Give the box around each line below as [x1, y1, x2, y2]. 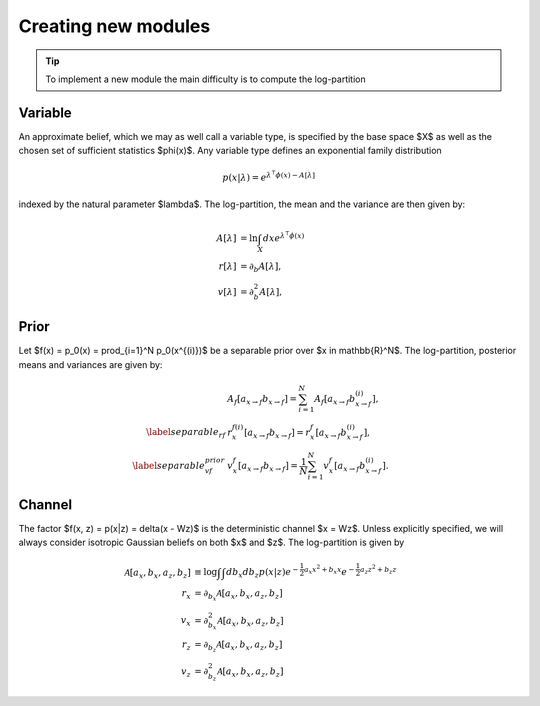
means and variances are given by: [18, 358, 163, 370]
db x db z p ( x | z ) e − [225, 565, 299, 580]
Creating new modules [18, 15, 211, 37]
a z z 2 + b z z [360, 563, 397, 576]
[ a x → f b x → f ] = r [243, 426, 311, 440]
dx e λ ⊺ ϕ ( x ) [262, 229, 305, 244]
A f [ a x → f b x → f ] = [226, 393, 297, 407]
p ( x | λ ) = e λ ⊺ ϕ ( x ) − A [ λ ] [222, 169, 315, 184]
